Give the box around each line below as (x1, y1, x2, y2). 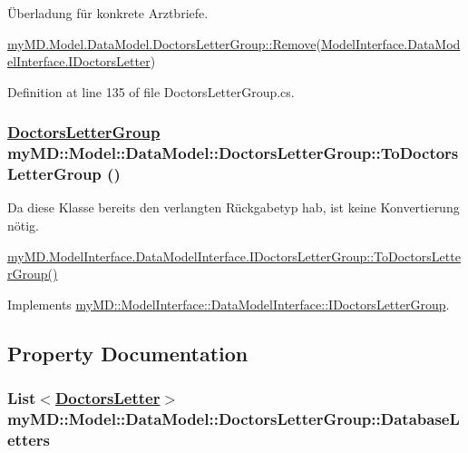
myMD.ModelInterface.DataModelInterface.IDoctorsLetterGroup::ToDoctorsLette (7, 246, 461, 265)
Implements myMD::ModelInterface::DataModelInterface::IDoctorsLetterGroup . (7, 294, 450, 313)
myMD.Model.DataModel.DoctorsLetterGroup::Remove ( (7, 34, 321, 53)
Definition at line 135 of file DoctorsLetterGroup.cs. (7, 82, 295, 101)
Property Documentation (7, 339, 249, 367)
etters (7, 428, 51, 450)
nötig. (7, 216, 40, 235)
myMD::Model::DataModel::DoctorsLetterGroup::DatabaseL (7, 408, 460, 430)
